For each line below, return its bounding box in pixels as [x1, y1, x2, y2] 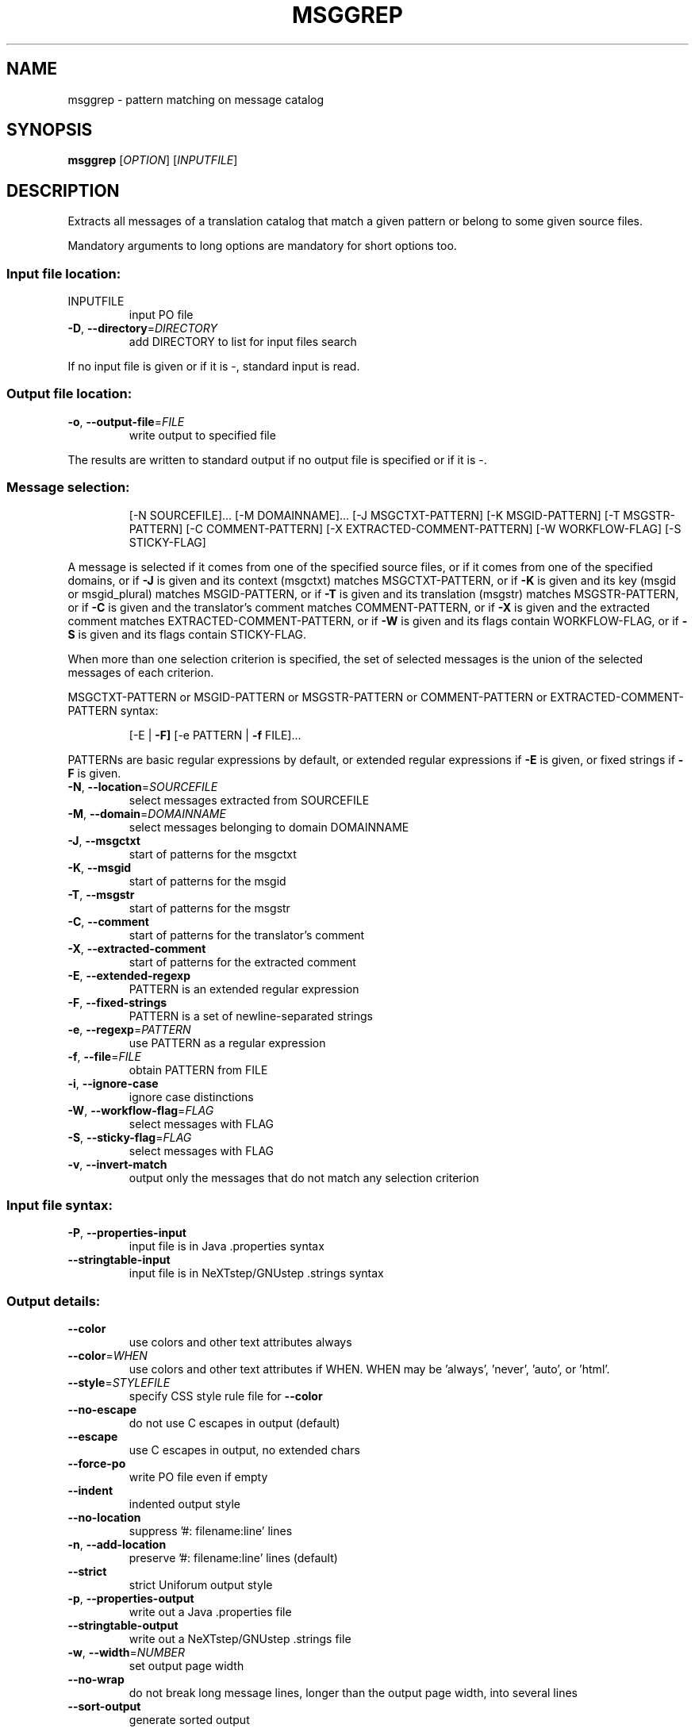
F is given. [67, 766, 121, 780]
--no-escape [67, 1403, 137, 1417]
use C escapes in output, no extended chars [129, 1443, 360, 1457]
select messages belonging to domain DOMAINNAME [129, 820, 409, 834]
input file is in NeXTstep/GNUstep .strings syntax [129, 1266, 384, 1281]
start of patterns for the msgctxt [129, 847, 297, 861]
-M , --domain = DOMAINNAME [67, 806, 226, 820]
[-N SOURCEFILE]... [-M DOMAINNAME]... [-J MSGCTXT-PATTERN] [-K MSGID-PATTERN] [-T [129, 508, 620, 522]
